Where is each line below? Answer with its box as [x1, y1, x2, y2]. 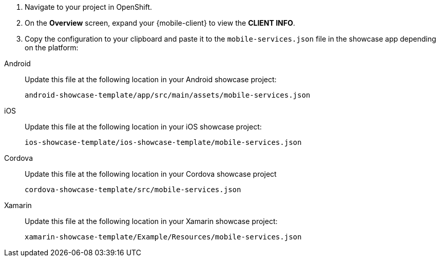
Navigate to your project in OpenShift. [25, 3, 152, 11]
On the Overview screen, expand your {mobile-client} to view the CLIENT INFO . [25, 18, 295, 27]
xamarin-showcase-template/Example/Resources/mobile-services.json [25, 233, 302, 241]
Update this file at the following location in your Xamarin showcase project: [25, 217, 278, 226]
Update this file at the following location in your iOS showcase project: [25, 122, 262, 131]
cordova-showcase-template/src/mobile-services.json [25, 185, 241, 194]
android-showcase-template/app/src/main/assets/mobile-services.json [25, 91, 311, 99]
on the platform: [25, 43, 79, 52]
